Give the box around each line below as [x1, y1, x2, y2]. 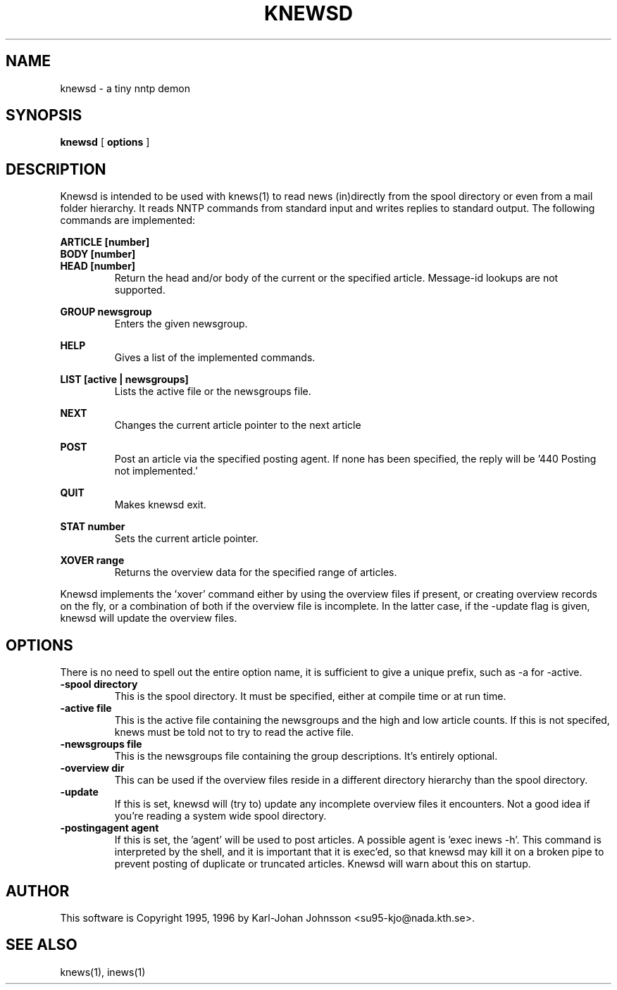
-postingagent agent [60, 822, 159, 834]
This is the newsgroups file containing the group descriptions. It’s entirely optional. [114, 750, 498, 763]
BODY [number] [60, 248, 136, 261]
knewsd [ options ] [60, 136, 150, 149]
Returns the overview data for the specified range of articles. [114, 566, 397, 579]
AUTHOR [6, 882, 70, 900]
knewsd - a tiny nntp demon [60, 82, 190, 94]
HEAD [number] [60, 260, 136, 272]
